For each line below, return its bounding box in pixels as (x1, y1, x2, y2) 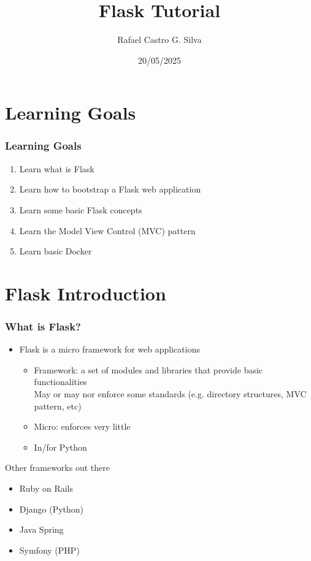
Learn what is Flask (19, 162, 94, 175)
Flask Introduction (5, 280, 166, 305)
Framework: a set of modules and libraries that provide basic (34, 363, 263, 376)
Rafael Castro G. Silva (117, 33, 202, 46)
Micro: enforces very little (34, 420, 131, 433)
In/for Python (34, 440, 87, 453)
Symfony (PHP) (19, 543, 80, 556)
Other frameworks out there (5, 461, 110, 474)
